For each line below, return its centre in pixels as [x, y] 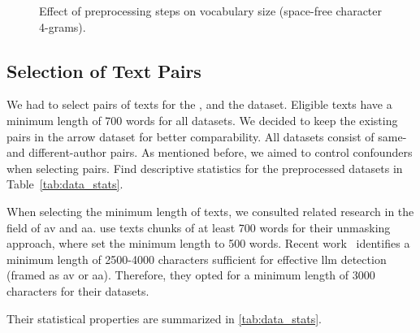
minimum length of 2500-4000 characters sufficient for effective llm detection [197, 259]
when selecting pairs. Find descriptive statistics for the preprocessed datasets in [205, 168]
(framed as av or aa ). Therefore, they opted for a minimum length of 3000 [191, 275]
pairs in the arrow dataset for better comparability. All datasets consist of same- [207, 136]
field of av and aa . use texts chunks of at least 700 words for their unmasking [199, 227]
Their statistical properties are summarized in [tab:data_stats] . [165, 318]
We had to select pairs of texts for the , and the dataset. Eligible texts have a [199, 104]
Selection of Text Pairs [104, 70]
